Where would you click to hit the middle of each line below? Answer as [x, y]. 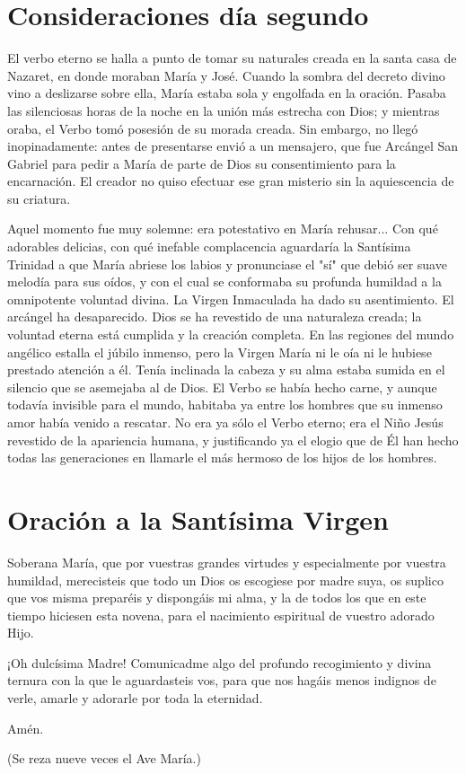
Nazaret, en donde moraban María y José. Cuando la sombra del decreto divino [226, 75]
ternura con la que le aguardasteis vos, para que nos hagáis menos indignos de [222, 680]
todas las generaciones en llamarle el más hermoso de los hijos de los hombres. [222, 457]
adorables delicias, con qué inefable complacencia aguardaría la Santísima [209, 246]
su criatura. [39, 198]
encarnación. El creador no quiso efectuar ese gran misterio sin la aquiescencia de [231, 181]
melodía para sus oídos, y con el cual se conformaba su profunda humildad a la [224, 281]
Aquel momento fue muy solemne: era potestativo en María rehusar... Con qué [223, 229]
